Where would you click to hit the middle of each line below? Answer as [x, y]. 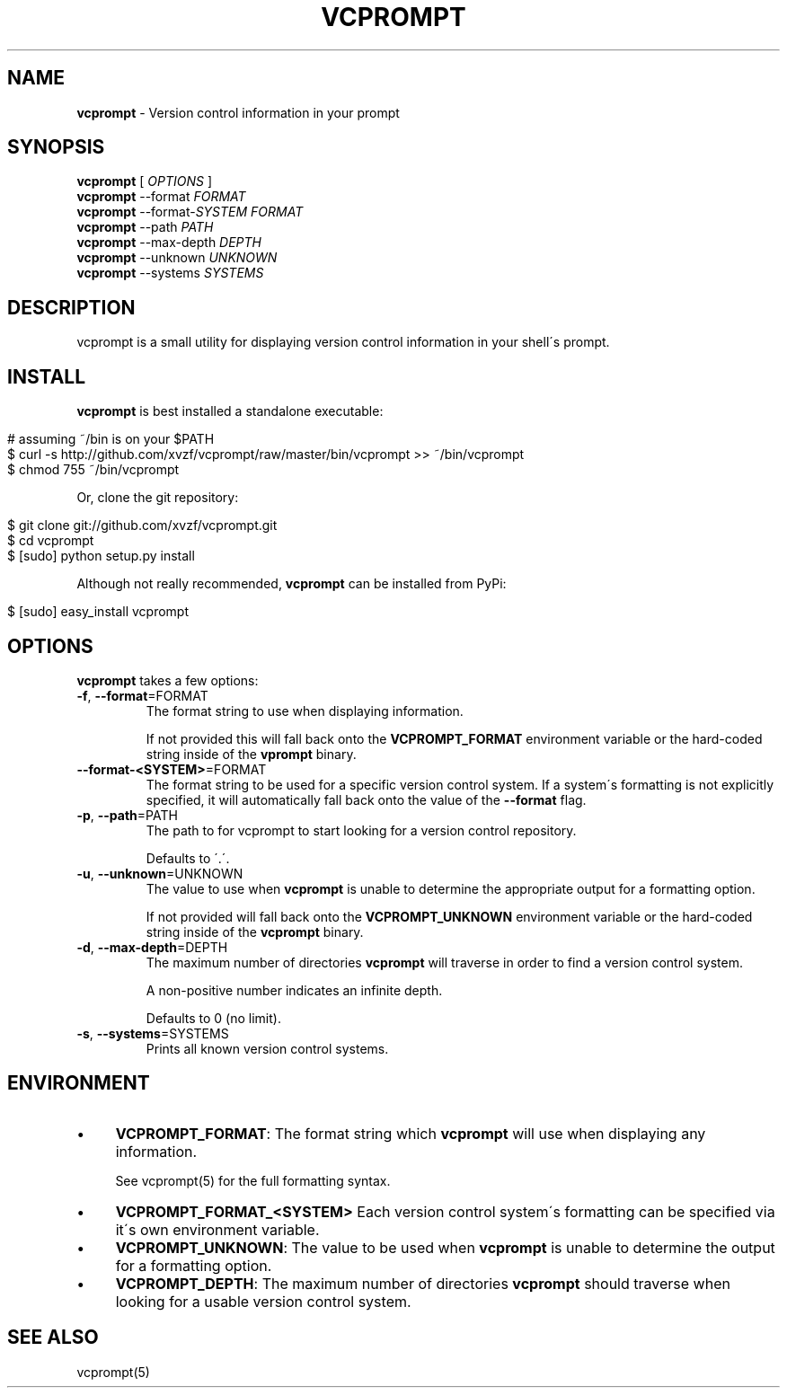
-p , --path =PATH [127, 815]
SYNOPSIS [56, 147]
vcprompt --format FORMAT [161, 197]
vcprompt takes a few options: [168, 680]
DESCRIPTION [71, 307]
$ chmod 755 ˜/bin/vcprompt [93, 470]
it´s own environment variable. [217, 1229]
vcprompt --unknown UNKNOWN [177, 258]
